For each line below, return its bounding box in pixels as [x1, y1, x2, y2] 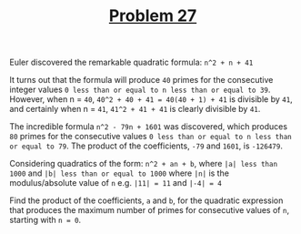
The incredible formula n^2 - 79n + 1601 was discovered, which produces [9, 121, 288, 132]
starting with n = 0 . [9, 215, 82, 226]
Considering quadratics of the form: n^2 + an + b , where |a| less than [9, 158, 278, 169]
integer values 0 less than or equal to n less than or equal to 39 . [9, 84, 271, 96]
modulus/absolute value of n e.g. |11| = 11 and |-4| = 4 [9, 178, 223, 188]
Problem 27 [108, 5, 197, 26]
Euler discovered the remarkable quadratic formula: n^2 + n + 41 [9, 56, 254, 68]
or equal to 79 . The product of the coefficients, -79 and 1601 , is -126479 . [9, 140, 284, 151]
